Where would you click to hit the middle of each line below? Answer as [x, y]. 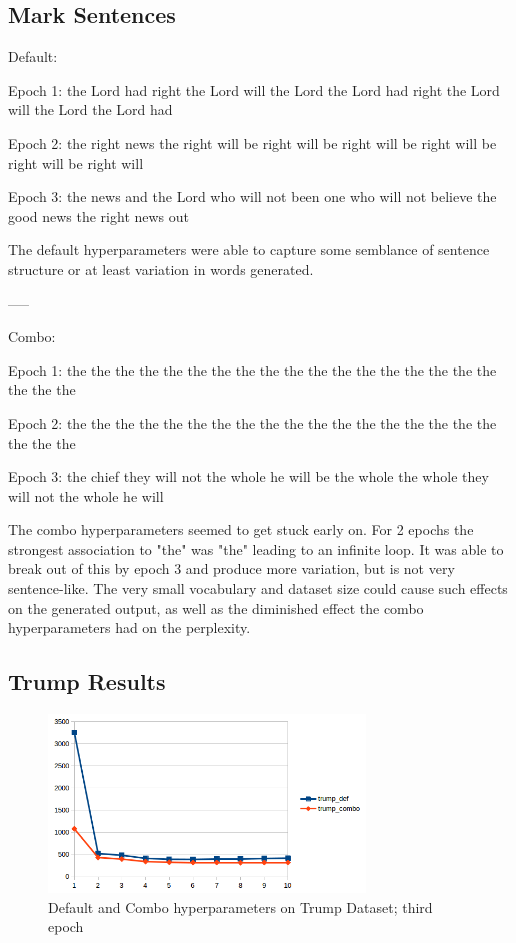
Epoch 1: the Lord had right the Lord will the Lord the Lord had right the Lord [254, 89]
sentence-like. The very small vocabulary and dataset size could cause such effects [258, 588]
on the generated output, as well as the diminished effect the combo [216, 607]
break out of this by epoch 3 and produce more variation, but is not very [231, 568]
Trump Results [87, 681]
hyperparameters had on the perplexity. [129, 627]
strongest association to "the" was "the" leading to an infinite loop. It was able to [256, 548]
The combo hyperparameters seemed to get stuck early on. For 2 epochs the [241, 529]
